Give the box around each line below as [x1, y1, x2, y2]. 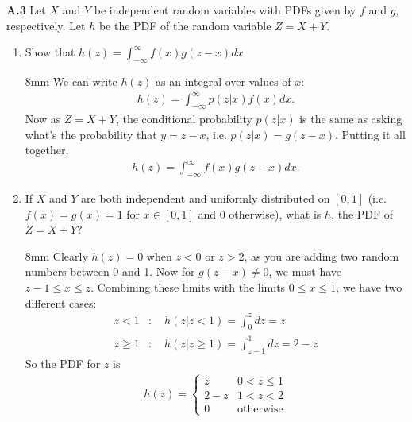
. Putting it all [335, 126, 406, 142]
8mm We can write [25, 72, 117, 89]
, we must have [268, 263, 342, 280]
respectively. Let [6, 17, 86, 33]
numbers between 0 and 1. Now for [25, 263, 195, 280]
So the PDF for [25, 354, 101, 371]
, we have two [336, 278, 402, 295]
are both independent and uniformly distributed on [81, 190, 330, 207]
